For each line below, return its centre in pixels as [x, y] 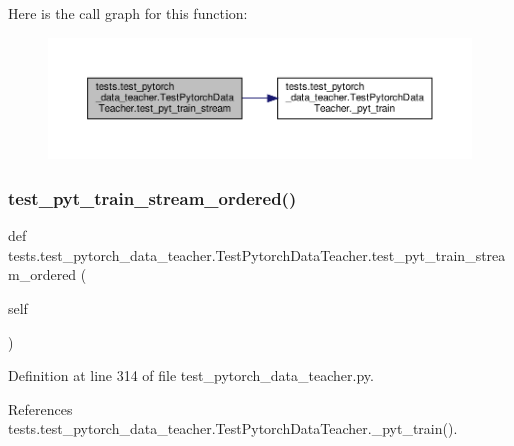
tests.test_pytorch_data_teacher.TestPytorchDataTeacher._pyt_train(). [233, 428]
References [40, 408]
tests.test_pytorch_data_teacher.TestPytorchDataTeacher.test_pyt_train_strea [257, 254]
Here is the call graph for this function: [128, 13]
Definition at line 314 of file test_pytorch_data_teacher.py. [191, 375]
